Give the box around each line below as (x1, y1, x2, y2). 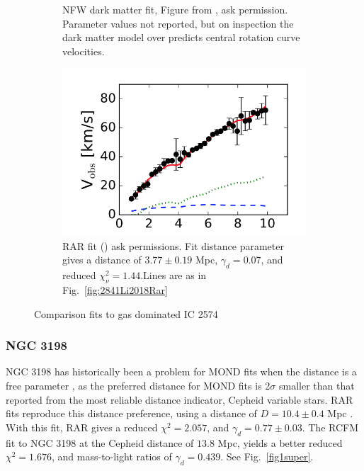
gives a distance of (62, 252, 142, 267)
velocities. (62, 43, 105, 58)
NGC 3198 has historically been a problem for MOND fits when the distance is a (6, 364, 357, 379)
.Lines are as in (140, 268, 207, 283)
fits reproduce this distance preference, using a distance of (6, 406, 257, 421)
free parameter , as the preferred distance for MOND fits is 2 (6, 378, 271, 392)
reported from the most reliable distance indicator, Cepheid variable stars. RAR (6, 392, 353, 407)
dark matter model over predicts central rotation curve (62, 30, 300, 45)
